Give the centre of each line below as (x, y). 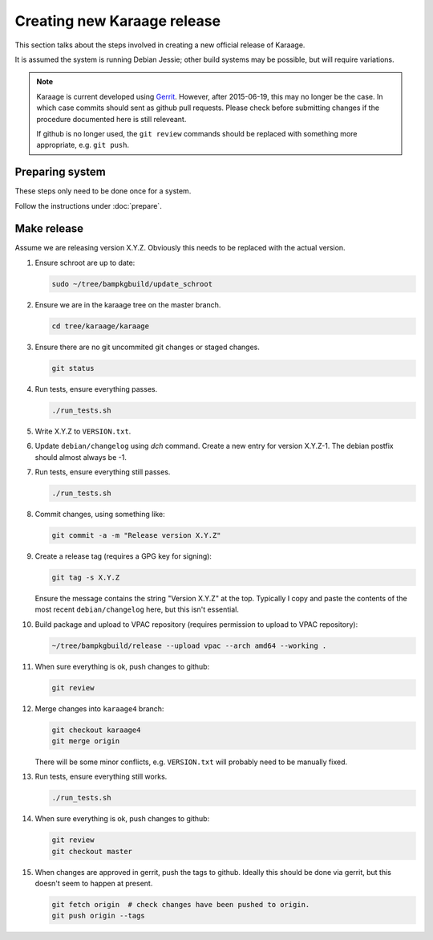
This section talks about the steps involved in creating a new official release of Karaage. (160, 45)
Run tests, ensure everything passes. (96, 389)
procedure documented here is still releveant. (111, 119)
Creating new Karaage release (117, 21)
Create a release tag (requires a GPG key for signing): (123, 556)
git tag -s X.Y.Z (86, 577)
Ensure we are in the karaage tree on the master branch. (128, 304)
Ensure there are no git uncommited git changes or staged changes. (148, 347)
